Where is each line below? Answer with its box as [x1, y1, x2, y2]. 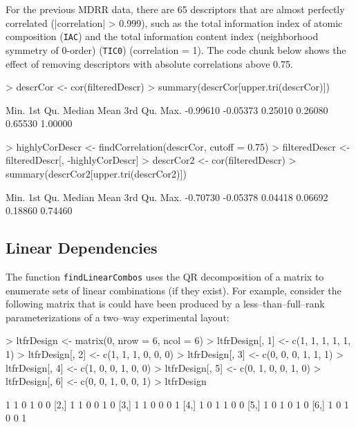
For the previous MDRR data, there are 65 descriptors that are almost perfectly [6, 2, 345, 16]
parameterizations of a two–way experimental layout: [6, 310, 229, 324]
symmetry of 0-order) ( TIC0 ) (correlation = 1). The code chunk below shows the [6, 42, 346, 57]
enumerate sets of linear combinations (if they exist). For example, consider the [6, 283, 341, 297]
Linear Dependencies [6, 237, 158, 258]
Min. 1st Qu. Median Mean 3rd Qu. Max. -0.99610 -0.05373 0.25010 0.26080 [6, 102, 328, 117]
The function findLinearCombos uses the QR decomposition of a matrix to [6, 269, 324, 284]
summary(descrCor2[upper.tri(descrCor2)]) [6, 167, 187, 181]
